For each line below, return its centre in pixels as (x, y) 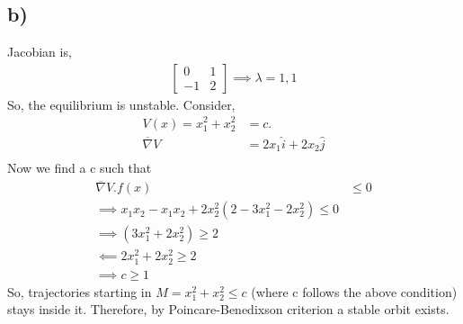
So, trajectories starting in (80, 291)
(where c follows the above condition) (354, 291)
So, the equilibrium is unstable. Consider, (121, 104)
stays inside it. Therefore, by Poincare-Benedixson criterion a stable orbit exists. (228, 309)
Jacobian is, (40, 52)
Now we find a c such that (80, 168)
